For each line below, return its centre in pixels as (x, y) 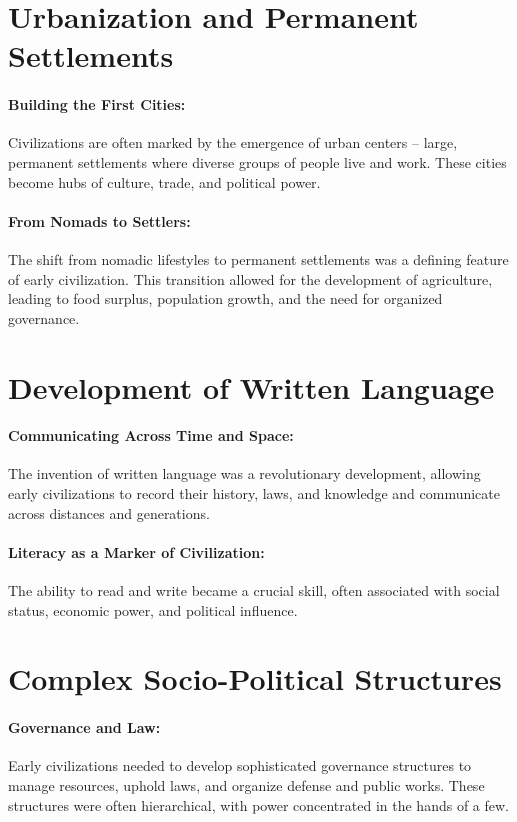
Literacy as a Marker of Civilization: (136, 551)
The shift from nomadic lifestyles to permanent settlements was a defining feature (258, 258)
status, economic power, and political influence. (153, 609)
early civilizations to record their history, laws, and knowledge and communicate (254, 493)
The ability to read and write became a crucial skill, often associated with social (254, 590)
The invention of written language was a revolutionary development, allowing (244, 473)
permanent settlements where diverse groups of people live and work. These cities (257, 161)
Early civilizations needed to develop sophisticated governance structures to (240, 765)
